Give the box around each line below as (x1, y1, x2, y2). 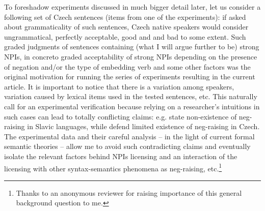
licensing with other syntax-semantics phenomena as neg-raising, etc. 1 (4, 161, 222, 173)
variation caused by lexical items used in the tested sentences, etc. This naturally (4, 91, 257, 102)
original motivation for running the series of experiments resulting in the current (4, 71, 255, 82)
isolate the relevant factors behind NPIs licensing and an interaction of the (4, 150, 237, 161)
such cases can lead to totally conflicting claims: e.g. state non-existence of (4, 111, 237, 122)
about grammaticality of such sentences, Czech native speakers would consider (4, 21, 249, 32)
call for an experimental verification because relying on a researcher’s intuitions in (4, 101, 260, 111)
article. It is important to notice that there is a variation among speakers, (4, 81, 234, 92)
